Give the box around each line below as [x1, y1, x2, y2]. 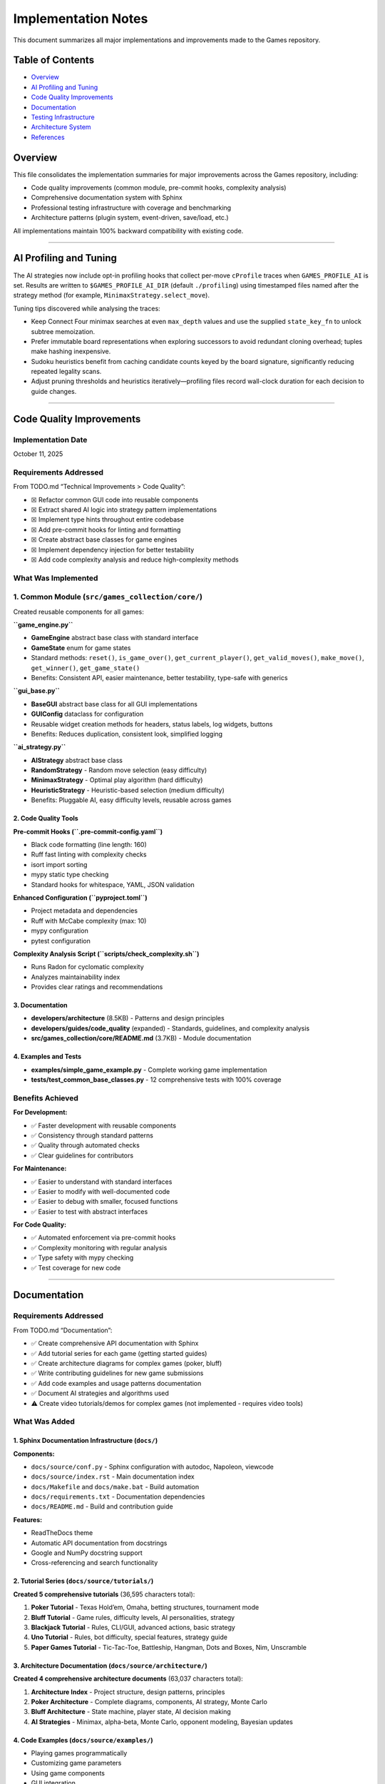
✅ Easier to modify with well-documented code [31, 1187, 170, 1195]
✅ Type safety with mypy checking [31, 1253, 134, 1262]
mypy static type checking [31, 871, 109, 879]
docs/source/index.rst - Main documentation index [31, 1472, 195, 1481]
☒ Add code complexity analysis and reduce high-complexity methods [31, 555, 239, 564]
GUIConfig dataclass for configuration [31, 710, 144, 719]
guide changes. [31, 387, 77, 395]
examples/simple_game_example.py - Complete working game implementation [31, 1065, 267, 1074]
